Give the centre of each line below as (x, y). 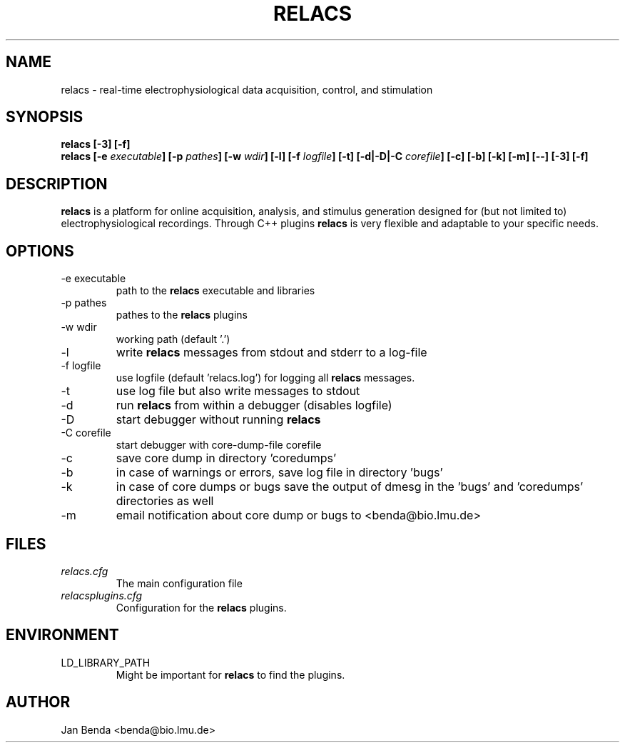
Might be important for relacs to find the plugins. (230, 674)
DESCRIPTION (57, 184)
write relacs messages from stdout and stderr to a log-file (271, 353)
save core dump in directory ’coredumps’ (226, 458)
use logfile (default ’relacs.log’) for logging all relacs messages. (265, 378)
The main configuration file (179, 583)
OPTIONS (40, 251)
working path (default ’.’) (173, 339)
